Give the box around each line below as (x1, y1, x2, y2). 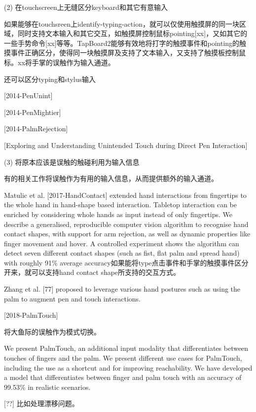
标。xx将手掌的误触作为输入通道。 (4, 57, 115, 67)
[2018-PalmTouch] (4, 310, 58, 320)
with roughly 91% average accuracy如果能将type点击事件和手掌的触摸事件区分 (4, 257, 249, 267)
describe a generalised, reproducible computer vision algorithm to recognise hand (4, 219, 249, 229)
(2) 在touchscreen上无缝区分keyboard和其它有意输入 (4, 2, 168, 12)
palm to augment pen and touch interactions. (4, 293, 141, 303)
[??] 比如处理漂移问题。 (4, 398, 79, 409)
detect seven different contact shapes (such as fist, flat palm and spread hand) (4, 248, 240, 258)
